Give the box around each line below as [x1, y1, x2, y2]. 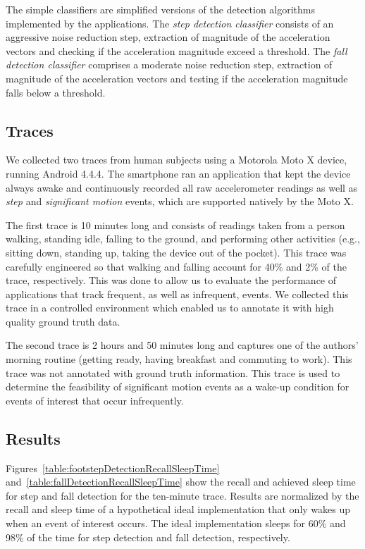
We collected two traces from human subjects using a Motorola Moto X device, [6, 152, 347, 167]
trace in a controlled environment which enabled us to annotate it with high [6, 300, 334, 315]
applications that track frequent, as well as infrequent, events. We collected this [6, 286, 349, 301]
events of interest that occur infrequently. [6, 393, 184, 407]
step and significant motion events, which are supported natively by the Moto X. [6, 194, 354, 209]
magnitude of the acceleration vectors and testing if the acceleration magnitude [6, 70, 348, 85]
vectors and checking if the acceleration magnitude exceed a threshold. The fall [6, 43, 347, 58]
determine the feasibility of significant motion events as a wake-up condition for [6, 379, 349, 394]
